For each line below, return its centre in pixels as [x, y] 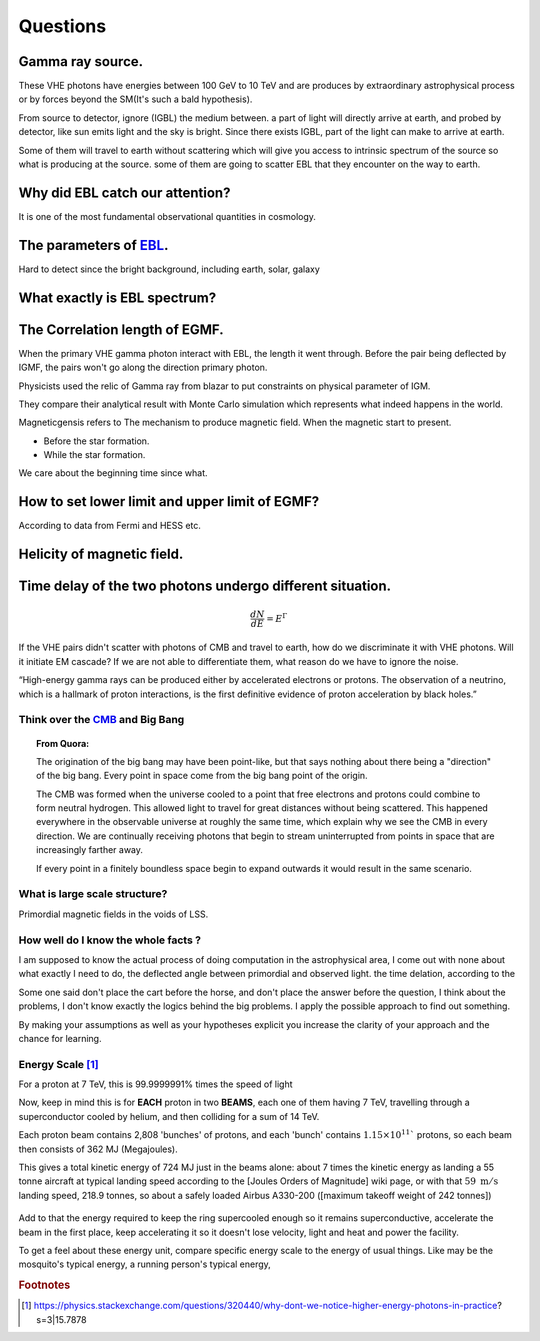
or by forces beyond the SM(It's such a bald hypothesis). [135, 99]
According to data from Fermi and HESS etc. [110, 526]
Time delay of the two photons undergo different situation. [205, 586]
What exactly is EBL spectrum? [117, 297]
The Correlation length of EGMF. [121, 329]
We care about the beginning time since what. [113, 473]
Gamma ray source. [81, 61]
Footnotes [44, 1285]
